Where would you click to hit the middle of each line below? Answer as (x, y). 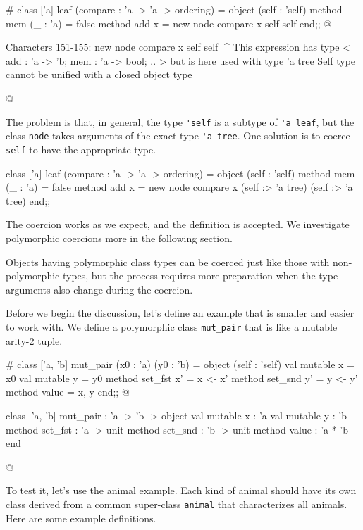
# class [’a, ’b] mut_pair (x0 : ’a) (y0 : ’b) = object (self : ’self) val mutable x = (180, 364)
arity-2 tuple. (34, 340)
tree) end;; (28, 200)
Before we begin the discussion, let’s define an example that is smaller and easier (180, 313)
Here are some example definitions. (81, 518)
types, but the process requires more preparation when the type (200, 276)
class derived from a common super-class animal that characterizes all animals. (177, 504)
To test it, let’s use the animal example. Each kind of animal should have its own (181, 490)
